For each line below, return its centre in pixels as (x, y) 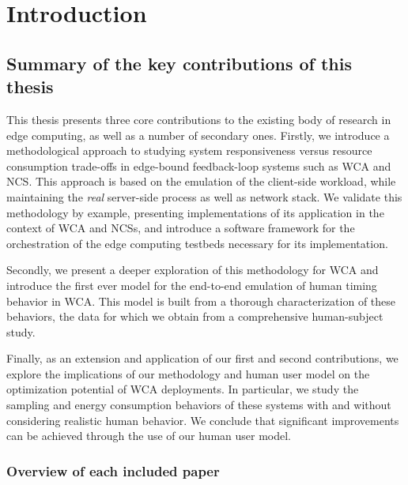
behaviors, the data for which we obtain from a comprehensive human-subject (195, 316)
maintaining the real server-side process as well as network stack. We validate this (204, 196)
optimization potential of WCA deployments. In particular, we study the (183, 389)
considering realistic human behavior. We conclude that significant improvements (203, 420)
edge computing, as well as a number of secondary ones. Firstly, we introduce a (198, 135)
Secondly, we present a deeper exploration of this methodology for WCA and (193, 270)
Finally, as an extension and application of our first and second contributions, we (202, 358)
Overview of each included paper (113, 470)
